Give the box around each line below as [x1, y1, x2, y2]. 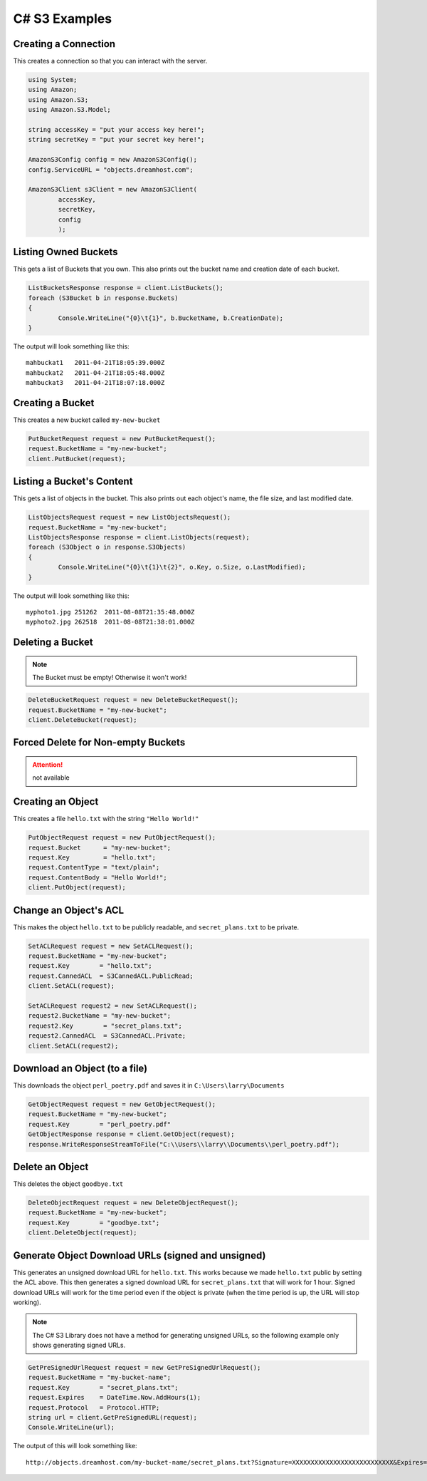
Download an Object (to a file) [13, 1062, 148, 1074]
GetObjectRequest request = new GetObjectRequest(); [28, 1100, 216, 1108]
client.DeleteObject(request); [28, 1229, 138, 1237]
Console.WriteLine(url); [28, 1423, 115, 1432]
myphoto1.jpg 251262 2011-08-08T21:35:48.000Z [26, 608, 195, 616]
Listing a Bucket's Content [13, 475, 133, 487]
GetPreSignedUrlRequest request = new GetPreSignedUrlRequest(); [28, 1363, 261, 1372]
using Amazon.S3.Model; [28, 105, 112, 114]
